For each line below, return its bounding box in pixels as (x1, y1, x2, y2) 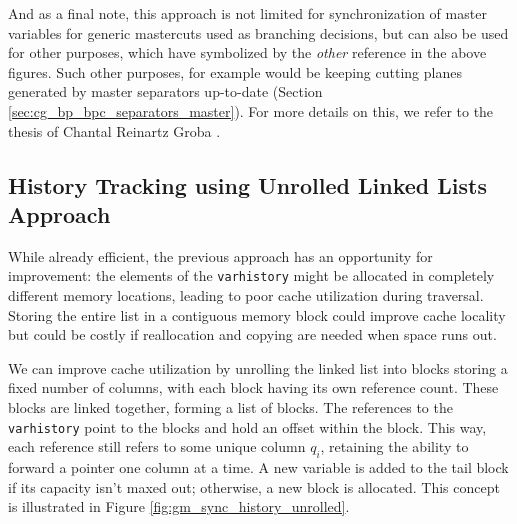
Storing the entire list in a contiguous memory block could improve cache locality (8, 304, 506, 325)
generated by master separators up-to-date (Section (8, 81, 323, 102)
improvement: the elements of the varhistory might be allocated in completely (8, 265, 495, 286)
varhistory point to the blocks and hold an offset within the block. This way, (8, 416, 487, 437)
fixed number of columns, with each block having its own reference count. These (8, 377, 499, 398)
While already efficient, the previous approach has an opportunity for (8, 245, 433, 266)
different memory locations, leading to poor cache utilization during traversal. (8, 285, 484, 305)
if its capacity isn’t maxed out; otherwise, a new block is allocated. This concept (8, 476, 500, 497)
